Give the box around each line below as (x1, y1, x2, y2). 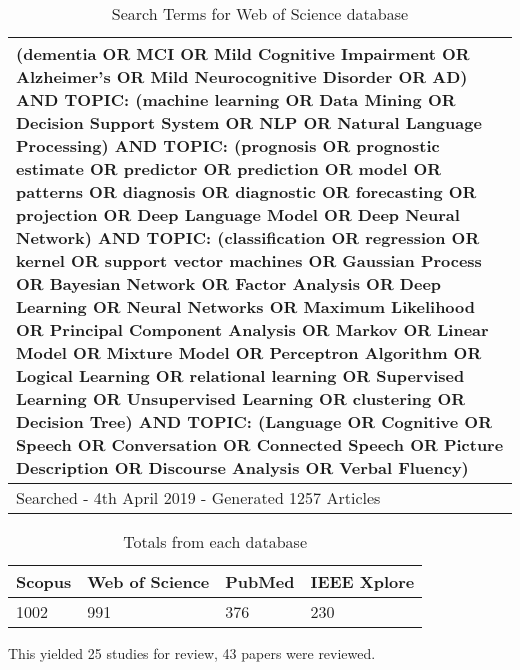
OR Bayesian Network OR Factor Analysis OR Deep (16, 272, 442, 295)
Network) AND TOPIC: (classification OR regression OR (16, 226, 480, 249)
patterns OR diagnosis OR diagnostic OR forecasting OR (16, 180, 477, 203)
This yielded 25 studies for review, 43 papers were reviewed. (8, 643, 376, 663)
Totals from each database (123, 530, 308, 553)
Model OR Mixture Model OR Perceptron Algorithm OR (16, 341, 482, 364)
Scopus (16, 570, 72, 593)
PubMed (225, 570, 295, 593)
